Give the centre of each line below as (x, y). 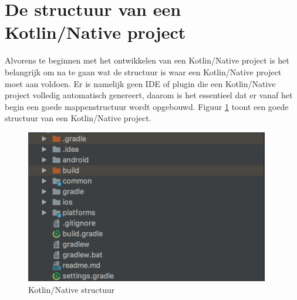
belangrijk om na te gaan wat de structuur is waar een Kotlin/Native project (143, 71)
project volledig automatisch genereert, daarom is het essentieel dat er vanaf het (149, 95)
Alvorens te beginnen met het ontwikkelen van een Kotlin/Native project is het (147, 60)
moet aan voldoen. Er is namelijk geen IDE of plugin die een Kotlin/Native (140, 83)
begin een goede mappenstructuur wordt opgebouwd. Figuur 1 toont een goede (147, 106)
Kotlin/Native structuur (72, 289)
